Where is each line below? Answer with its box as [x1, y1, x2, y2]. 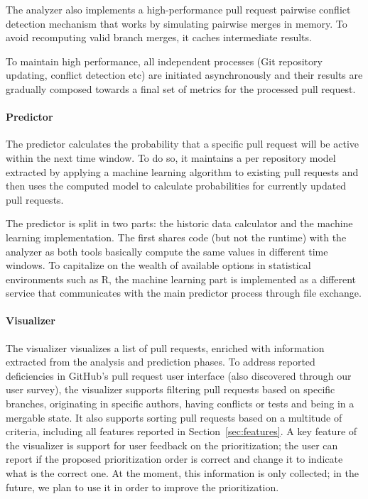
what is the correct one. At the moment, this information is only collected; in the [6, 466, 359, 481]
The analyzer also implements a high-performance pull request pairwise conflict [6, 2, 351, 16]
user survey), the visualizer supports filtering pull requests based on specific [6, 382, 335, 397]
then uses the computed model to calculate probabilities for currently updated [6, 178, 347, 193]
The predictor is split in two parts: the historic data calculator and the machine [6, 216, 353, 231]
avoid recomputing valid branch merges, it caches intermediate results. [6, 30, 312, 45]
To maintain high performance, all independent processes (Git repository [6, 53, 323, 68]
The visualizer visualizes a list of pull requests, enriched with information [6, 340, 325, 355]
